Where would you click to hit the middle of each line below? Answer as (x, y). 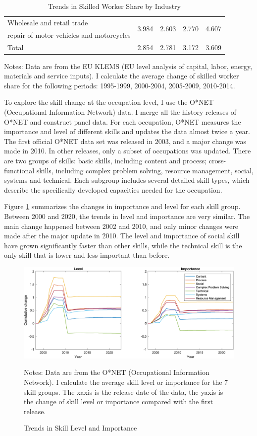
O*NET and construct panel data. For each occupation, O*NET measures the (123, 121)
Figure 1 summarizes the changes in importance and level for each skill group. (122, 206)
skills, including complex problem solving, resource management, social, (145, 170)
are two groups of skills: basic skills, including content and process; (105, 160)
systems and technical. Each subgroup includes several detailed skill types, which (127, 180)
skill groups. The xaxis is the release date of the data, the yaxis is (124, 392)
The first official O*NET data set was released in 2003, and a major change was (125, 141)
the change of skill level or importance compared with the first (119, 401)
